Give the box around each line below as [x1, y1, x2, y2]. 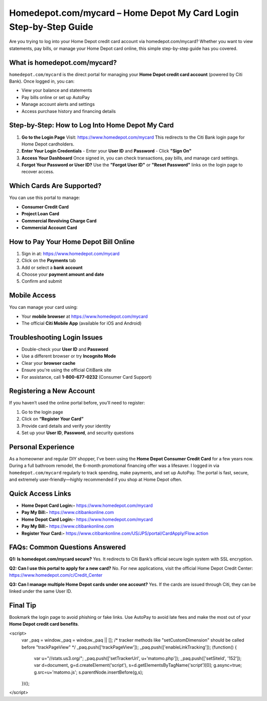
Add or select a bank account [21, 264, 83, 270]
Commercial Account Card [21, 224, 78, 230]
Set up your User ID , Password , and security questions [21, 430, 134, 436]
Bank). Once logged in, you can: [9, 78, 75, 84]
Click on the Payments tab [21, 257, 76, 263]
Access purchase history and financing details [21, 108, 116, 114]
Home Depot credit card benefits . [9, 621, 79, 627]
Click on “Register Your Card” [21, 416, 84, 422]
